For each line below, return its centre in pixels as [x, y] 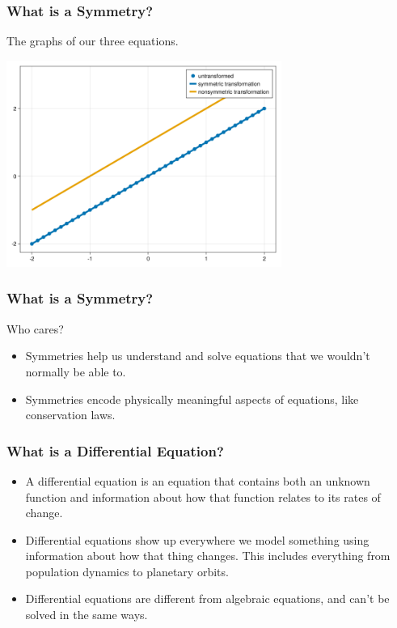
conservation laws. [70, 415]
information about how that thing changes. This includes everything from [208, 556]
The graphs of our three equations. [93, 41]
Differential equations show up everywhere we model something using [197, 539]
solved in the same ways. [87, 615]
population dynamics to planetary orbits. [127, 571]
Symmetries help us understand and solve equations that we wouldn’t [198, 356]
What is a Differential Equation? [115, 450]
